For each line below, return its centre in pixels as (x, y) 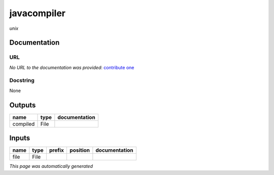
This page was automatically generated (51, 166)
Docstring (22, 80)
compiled (24, 124)
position (80, 150)
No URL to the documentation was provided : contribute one (72, 67)
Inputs (20, 138)
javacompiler (38, 13)
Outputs (23, 105)
